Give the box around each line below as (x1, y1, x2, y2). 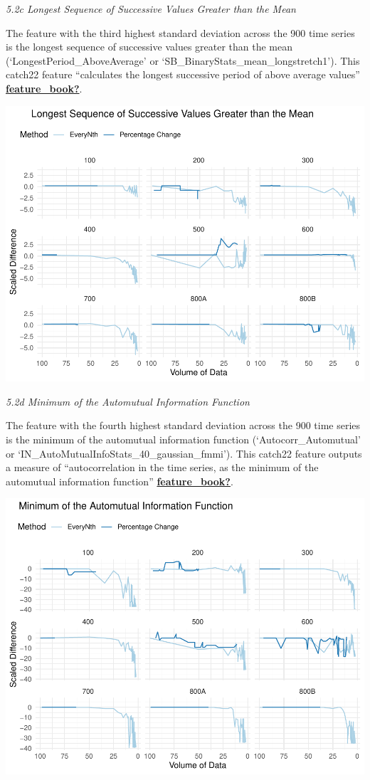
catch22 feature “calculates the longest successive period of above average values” (6, 67, 360, 82)
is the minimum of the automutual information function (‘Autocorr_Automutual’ (6, 432, 361, 447)
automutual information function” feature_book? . (6, 473, 233, 488)
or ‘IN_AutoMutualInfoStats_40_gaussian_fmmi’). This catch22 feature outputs (6, 446, 362, 460)
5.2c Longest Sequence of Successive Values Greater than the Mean (6, 1, 296, 16)
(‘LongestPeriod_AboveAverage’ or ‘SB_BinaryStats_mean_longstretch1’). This (6, 53, 360, 68)
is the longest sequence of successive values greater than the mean (6, 39, 293, 54)
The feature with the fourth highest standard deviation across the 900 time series (6, 418, 361, 433)
